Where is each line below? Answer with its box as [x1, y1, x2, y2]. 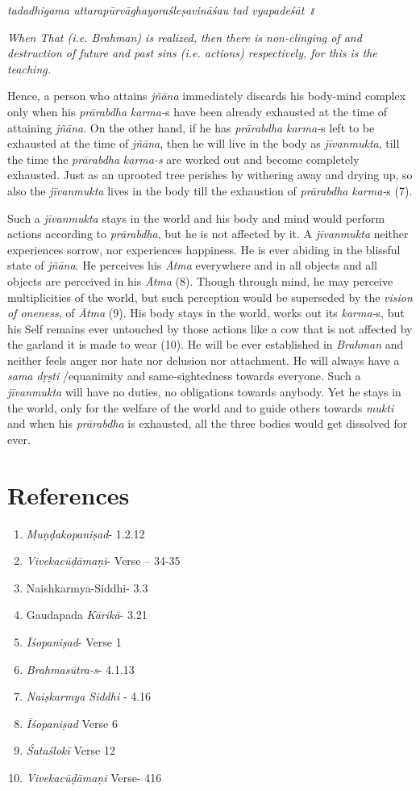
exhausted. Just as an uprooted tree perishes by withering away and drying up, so [7, 166, 413, 183]
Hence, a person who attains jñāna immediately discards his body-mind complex [7, 87, 406, 104]
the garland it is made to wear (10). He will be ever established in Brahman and [7, 336, 404, 353]
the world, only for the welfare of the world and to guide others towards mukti [7, 399, 394, 416]
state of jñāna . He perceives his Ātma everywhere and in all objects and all [7, 257, 377, 274]
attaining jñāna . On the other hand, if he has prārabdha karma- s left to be [7, 119, 375, 136]
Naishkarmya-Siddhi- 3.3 [26, 579, 148, 596]
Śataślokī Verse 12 [26, 742, 115, 759]
